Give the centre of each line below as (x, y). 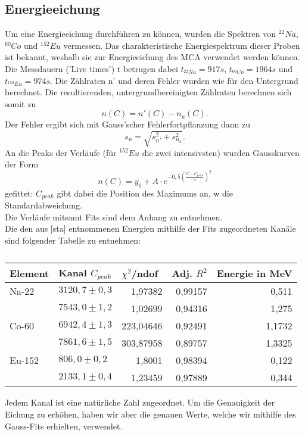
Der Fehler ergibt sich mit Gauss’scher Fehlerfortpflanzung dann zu (127, 124)
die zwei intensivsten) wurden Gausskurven (221, 152)
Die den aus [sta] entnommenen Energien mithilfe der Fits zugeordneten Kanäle (150, 228)
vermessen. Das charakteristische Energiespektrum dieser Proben (182, 45)
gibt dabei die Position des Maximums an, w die (145, 193)
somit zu (21, 103)
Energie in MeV (254, 273)
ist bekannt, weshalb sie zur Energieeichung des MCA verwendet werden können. (152, 57)
